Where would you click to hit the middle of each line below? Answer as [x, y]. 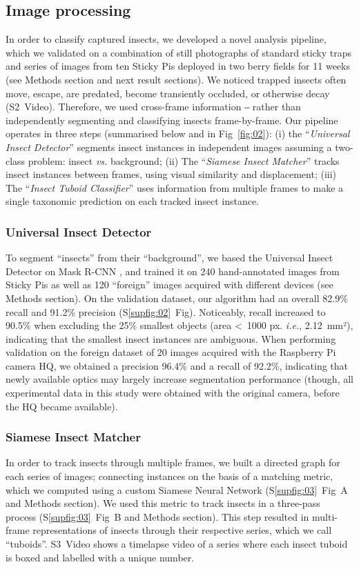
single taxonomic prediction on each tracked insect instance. [133, 201]
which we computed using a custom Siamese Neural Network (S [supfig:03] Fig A [177, 489]
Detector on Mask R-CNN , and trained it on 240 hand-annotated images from [173, 271]
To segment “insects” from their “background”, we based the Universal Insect [169, 258]
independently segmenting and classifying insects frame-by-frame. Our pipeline [172, 120]
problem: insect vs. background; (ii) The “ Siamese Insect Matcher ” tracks [184, 160]
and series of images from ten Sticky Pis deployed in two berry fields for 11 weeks [178, 66]
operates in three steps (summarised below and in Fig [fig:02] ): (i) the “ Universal [178, 133]
